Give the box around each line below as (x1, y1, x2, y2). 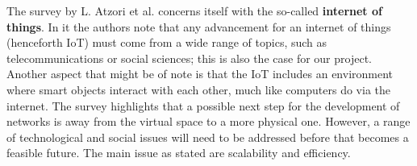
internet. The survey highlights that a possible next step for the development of (6, 97, 400, 114)
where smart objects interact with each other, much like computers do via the (6, 81, 390, 98)
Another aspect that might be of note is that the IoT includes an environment (6, 65, 394, 82)
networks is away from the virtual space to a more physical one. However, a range (6, 113, 411, 130)
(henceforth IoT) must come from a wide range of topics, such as (6, 34, 327, 51)
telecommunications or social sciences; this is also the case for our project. (6, 49, 372, 66)
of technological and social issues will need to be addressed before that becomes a (6, 128, 409, 145)
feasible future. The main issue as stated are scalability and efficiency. (6, 144, 351, 161)
